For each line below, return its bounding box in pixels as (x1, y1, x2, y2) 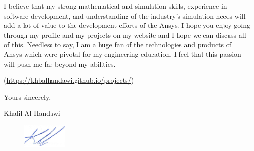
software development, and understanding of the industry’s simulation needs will (4, 10, 246, 21)
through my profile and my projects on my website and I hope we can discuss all (4, 29, 246, 40)
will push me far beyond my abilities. (4, 58, 116, 69)
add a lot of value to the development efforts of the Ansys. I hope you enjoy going (4, 20, 250, 30)
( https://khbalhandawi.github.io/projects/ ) (4, 75, 134, 85)
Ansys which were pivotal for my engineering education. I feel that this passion (4, 49, 241, 59)
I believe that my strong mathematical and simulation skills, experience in (4, 1, 227, 11)
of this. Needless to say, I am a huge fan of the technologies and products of (4, 39, 232, 50)
